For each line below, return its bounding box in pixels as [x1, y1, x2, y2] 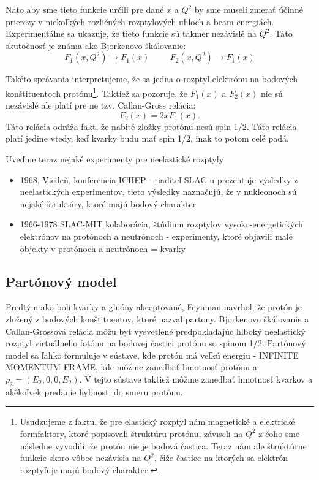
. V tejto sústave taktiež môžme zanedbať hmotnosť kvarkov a [79, 372, 313, 385]
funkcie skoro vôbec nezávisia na [20, 451, 141, 464]
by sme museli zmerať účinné [194, 3, 303, 15]
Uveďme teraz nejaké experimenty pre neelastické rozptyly [6, 153, 224, 165]
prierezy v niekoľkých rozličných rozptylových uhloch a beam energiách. [6, 15, 274, 28]
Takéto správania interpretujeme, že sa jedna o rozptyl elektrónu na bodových [6, 72, 298, 85]
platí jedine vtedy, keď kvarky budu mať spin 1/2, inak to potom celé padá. [6, 132, 289, 145]
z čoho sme [258, 427, 300, 440]
